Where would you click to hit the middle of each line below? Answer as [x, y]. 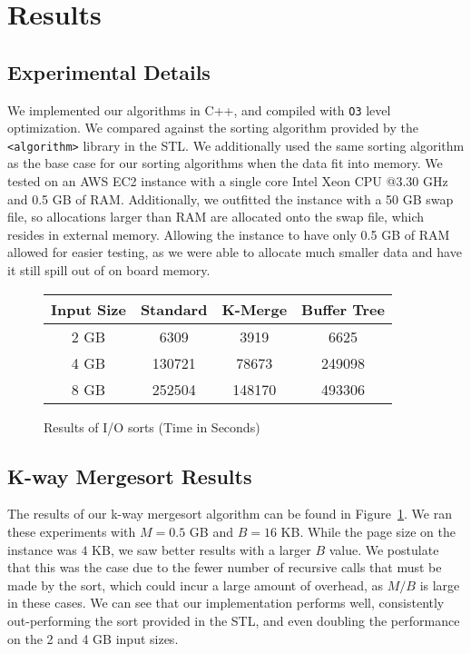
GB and [211, 532]
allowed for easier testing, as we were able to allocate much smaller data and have [235, 252]
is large [440, 585]
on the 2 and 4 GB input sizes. [93, 638]
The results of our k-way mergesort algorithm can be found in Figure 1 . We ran [230, 514]
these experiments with [72, 532]
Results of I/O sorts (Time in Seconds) [152, 426]
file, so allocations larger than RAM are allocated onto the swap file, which [216, 217]
